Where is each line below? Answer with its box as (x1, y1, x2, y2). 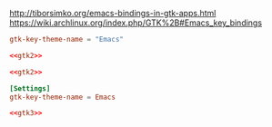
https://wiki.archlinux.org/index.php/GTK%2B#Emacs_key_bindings (9, 17, 262, 28)
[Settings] (9, 83, 51, 93)
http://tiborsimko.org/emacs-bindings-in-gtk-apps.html (9, 8, 217, 18)
